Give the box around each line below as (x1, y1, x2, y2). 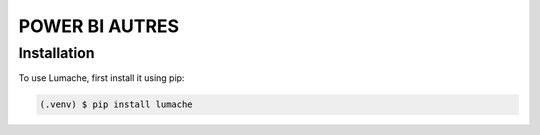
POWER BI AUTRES (18, 15, 180, 37)
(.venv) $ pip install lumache (39, 99, 194, 110)
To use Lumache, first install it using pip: (18, 72, 185, 84)
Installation (18, 44, 95, 62)
